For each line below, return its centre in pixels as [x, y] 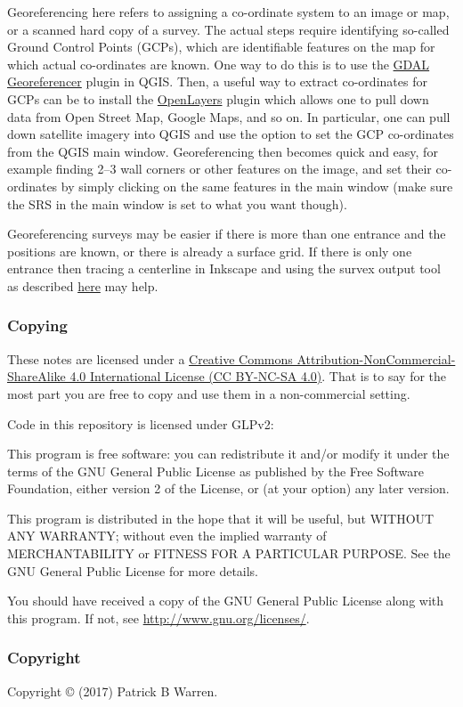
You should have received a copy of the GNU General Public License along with [226, 601]
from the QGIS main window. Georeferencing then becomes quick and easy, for [223, 151]
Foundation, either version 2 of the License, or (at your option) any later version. [228, 488]
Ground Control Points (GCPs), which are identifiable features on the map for [221, 47]
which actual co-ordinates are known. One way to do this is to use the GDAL [219, 64]
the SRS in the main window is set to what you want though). [177, 203]
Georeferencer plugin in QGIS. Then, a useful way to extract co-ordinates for [217, 81]
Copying [37, 325]
